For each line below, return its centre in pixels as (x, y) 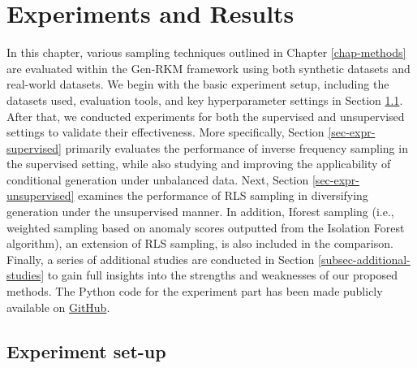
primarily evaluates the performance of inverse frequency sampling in (236, 147)
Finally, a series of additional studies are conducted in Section (161, 259)
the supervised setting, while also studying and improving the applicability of (199, 164)
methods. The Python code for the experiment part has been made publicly (195, 291)
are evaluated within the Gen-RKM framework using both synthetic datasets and (208, 68)
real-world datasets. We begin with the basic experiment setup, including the (198, 84)
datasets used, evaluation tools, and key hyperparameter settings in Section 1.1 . (205, 100)
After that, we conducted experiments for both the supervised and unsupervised (206, 116)
